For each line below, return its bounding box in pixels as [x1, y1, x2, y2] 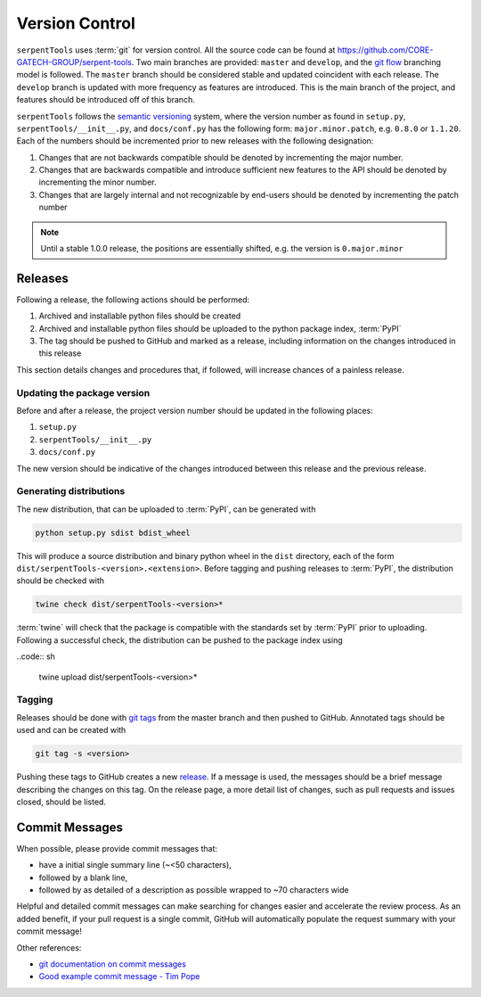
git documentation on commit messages [38, 959, 187, 969]
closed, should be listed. [16, 796, 107, 807]
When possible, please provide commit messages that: [16, 843, 218, 853]
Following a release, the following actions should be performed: [16, 294, 250, 305]
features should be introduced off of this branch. [16, 95, 195, 105]
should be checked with [16, 575, 105, 586]
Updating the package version [16, 386, 151, 399]
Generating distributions [16, 485, 126, 498]
